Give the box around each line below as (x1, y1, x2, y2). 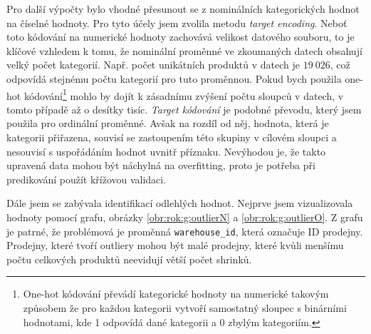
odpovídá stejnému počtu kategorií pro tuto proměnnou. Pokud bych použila (6, 71, 342, 86)
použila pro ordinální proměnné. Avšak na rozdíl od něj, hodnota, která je (6, 116, 329, 131)
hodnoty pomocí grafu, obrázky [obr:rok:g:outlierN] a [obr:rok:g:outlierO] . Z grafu (6, 209, 363, 224)
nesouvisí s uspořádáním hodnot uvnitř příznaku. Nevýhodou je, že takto (6, 143, 326, 158)
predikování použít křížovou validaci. (6, 171, 167, 186)
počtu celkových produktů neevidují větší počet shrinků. (6, 251, 252, 266)
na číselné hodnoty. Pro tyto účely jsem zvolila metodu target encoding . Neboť (6, 15, 348, 30)
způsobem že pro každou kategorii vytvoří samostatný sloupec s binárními (23, 300, 347, 315)
